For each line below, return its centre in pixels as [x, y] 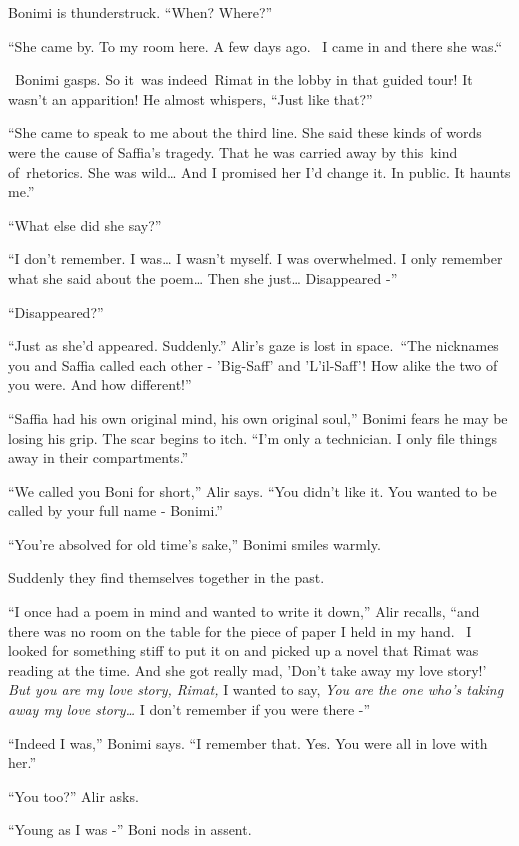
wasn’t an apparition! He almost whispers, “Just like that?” [190, 98]
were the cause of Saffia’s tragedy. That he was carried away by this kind [233, 151]
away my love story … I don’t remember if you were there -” [189, 709]
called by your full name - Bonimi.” [115, 510]
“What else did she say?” [85, 224]
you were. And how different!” [100, 384]
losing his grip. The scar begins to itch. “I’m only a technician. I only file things [252, 437]
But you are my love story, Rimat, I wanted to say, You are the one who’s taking [256, 689]
